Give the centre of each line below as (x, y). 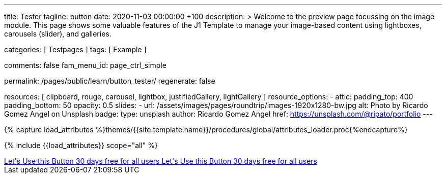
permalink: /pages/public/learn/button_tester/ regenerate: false (110, 81)
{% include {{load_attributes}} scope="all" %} (81, 145)
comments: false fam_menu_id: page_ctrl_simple (85, 65)
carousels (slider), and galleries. (58, 34)
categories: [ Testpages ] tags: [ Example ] (75, 49)
